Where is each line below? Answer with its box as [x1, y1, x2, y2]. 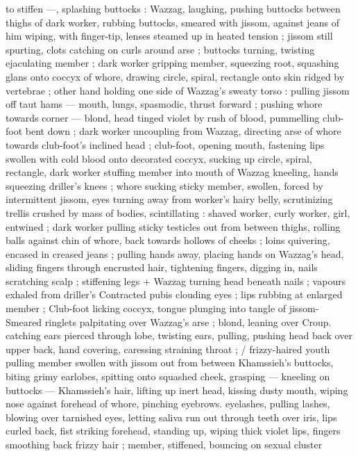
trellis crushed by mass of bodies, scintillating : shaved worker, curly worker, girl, [6, 205, 350, 220]
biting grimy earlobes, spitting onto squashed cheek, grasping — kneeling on [6, 369, 330, 384]
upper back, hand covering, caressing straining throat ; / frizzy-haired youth [6, 341, 330, 356]
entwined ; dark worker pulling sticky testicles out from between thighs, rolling [6, 219, 341, 234]
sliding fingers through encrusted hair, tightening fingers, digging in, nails [6, 260, 318, 275]
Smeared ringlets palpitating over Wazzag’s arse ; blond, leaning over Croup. [6, 314, 332, 329]
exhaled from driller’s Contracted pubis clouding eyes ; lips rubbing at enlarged [6, 287, 343, 302]
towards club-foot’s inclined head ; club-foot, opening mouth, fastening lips [6, 137, 325, 152]
